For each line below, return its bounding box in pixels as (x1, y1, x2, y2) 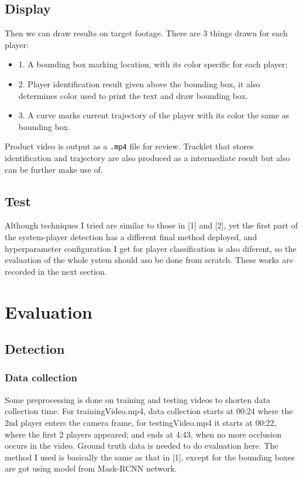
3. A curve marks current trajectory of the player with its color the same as (18, 109, 290, 121)
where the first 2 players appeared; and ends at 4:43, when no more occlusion (5, 428, 281, 440)
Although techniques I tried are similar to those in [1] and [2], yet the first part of (5, 219, 298, 231)
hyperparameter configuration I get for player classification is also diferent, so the (5, 242, 297, 254)
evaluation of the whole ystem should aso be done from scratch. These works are (5, 254, 293, 266)
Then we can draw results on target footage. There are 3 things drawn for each (5, 27, 288, 39)
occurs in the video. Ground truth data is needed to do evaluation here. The (5, 439, 278, 452)
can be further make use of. (5, 163, 103, 175)
